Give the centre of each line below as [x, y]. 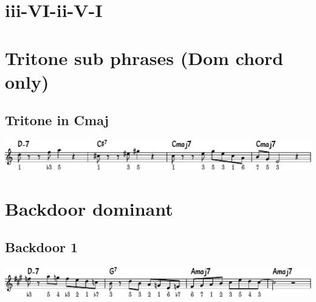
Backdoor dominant [89, 208]
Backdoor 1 [42, 247]
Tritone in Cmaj [57, 120]
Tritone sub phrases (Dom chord [144, 57]
